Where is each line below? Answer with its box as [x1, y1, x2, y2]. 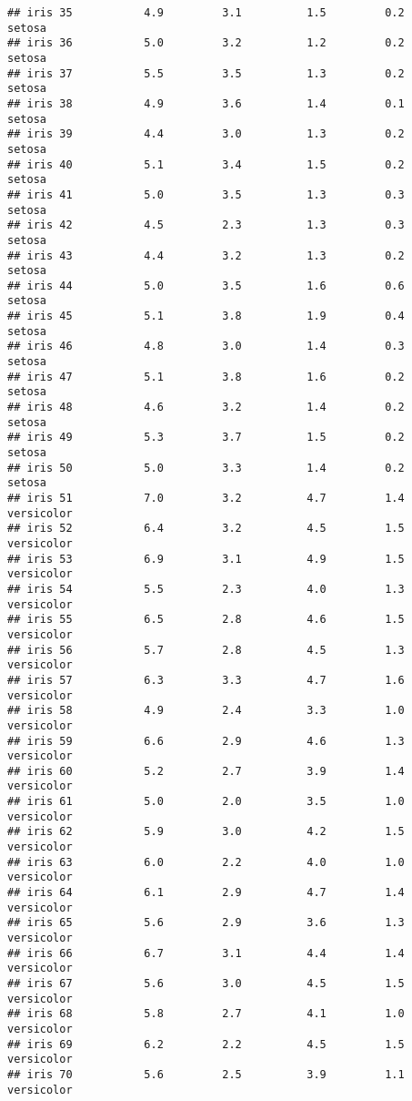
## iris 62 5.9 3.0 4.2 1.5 [7, 825, 405, 839]
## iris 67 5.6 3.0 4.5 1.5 [7, 977, 405, 990]
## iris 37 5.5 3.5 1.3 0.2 [7, 66, 405, 80]
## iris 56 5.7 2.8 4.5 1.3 [7, 643, 405, 657]
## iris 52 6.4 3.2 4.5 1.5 [7, 522, 405, 535]
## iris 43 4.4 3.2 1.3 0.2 [7, 249, 405, 262]
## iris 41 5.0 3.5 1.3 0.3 [7, 188, 405, 201]
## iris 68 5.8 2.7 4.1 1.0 [7, 1007, 405, 1021]
